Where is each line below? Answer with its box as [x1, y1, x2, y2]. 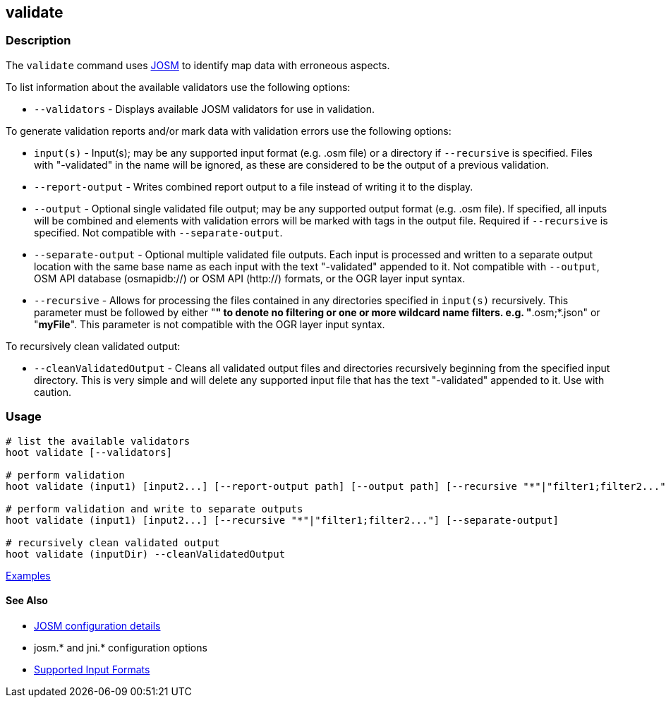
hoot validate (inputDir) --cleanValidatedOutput [6, 548, 286, 560]
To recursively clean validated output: [6, 340, 181, 352]
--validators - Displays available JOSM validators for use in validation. [34, 102, 375, 115]
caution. [34, 385, 71, 398]
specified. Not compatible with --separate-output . [34, 226, 283, 239]
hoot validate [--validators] [6, 446, 173, 458]
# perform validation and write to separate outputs [6, 503, 303, 515]
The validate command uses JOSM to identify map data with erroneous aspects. [6, 59, 390, 71]
